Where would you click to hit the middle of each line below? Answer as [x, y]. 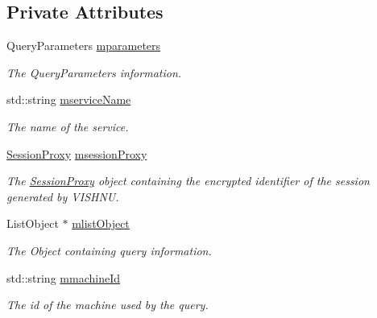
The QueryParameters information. [94, 72]
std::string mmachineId [63, 277]
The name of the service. [68, 126]
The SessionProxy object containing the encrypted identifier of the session [188, 181]
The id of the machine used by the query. [108, 305]
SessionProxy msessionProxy [77, 153]
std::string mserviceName [69, 99]
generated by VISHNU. [63, 196]
